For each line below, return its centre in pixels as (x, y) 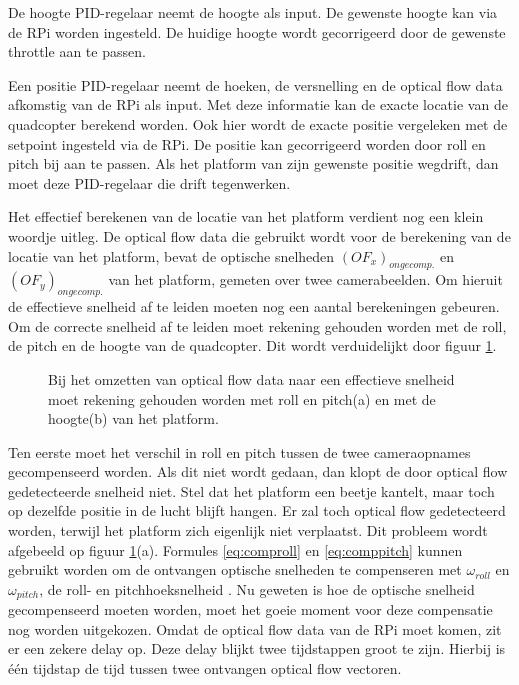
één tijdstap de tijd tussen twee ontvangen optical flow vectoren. (205, 668)
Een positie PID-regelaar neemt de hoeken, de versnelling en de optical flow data (255, 84)
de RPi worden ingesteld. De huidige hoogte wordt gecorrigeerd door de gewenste (257, 31)
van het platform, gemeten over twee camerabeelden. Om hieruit (305, 279)
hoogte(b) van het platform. (133, 418)
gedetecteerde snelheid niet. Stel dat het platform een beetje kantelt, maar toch (251, 490)
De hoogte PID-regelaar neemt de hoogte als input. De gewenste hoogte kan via (253, 12)
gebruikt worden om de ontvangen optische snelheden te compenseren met (235, 569)
